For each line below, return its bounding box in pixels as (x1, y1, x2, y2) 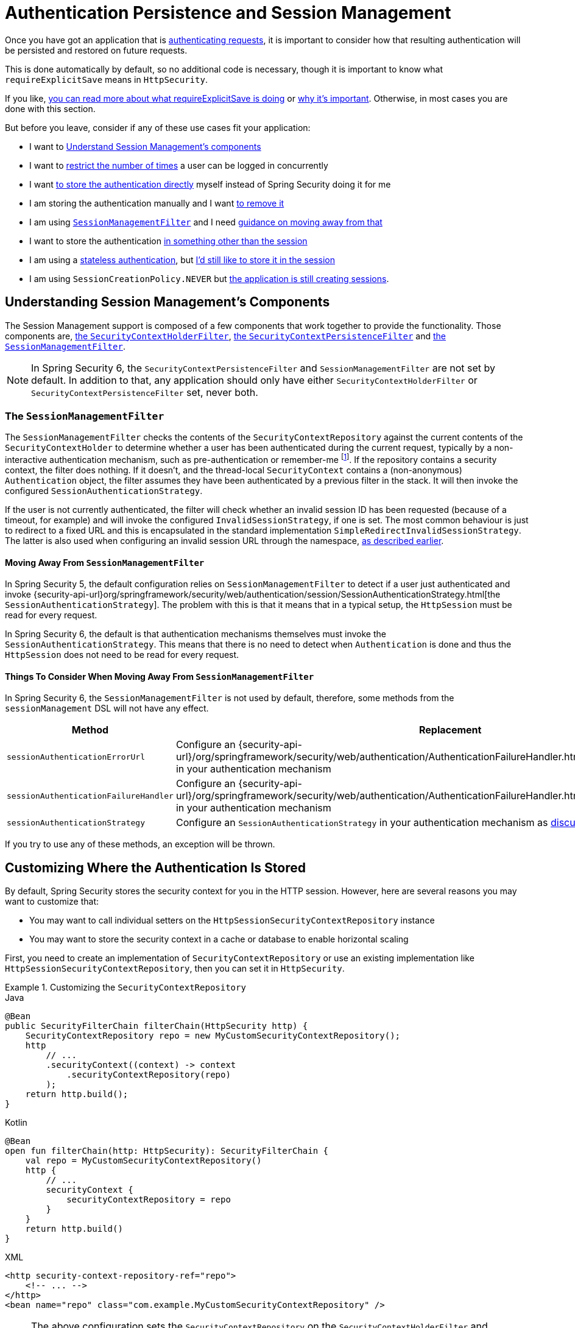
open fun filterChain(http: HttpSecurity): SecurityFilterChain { (5, 1146, 329, 1156)
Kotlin (5, 1117, 27, 1128)
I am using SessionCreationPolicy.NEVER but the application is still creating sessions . (29, 273, 389, 284)
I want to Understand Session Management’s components (29, 141, 261, 152)
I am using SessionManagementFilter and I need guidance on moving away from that (29, 216, 383, 227)
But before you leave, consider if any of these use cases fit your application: (5, 122, 311, 133)
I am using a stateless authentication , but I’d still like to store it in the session (29, 254, 335, 265)
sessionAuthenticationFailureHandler (7, 791, 174, 800)
